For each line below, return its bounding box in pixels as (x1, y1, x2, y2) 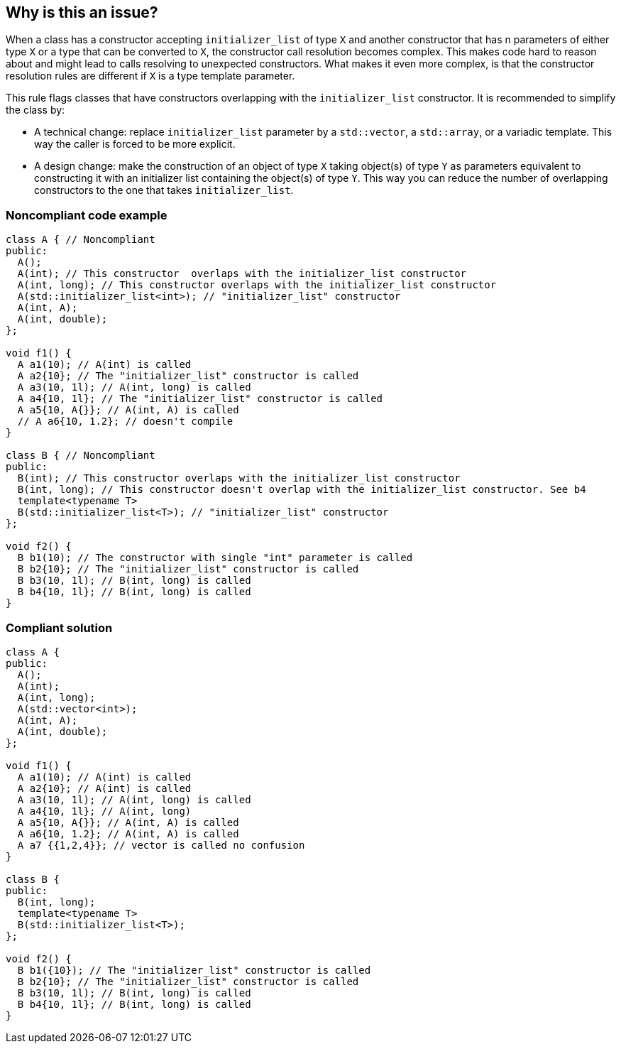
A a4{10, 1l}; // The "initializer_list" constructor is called (17, 393, 383, 405)
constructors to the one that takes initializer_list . (34, 184, 294, 197)
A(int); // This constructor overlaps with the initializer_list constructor (17, 268, 467, 280)
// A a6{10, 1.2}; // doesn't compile (17, 415, 233, 428)
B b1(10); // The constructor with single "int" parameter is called (17, 552, 413, 564)
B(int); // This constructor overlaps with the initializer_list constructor (17, 472, 461, 484)
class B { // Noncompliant (6, 450, 155, 462)
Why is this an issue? (6, 4, 158, 21)
